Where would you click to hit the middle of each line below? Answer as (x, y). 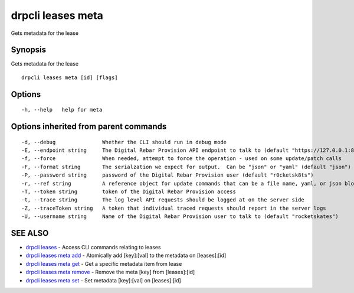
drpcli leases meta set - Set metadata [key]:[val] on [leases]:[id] (103, 280)
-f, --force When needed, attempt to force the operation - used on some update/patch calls (182, 159)
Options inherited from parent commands (89, 127)
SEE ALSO (30, 233)
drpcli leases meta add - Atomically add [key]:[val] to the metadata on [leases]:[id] (126, 255)
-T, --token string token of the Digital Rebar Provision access (129, 192)
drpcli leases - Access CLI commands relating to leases (93, 248)
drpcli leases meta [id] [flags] (70, 77)
